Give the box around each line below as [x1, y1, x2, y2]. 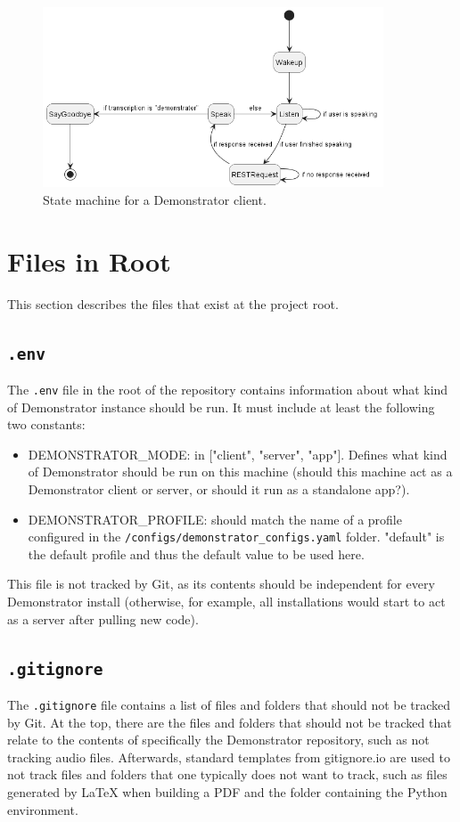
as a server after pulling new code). [7, 609, 199, 628]
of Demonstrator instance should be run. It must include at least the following [7, 397, 435, 416]
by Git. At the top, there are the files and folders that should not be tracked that [7, 712, 452, 731]
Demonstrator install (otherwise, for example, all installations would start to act [7, 592, 446, 611]
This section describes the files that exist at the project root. [7, 294, 339, 313]
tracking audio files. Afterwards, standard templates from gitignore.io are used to [7, 747, 450, 766]
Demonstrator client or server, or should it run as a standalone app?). [28, 480, 410, 499]
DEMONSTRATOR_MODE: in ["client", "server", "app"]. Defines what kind [28, 444, 448, 463]
